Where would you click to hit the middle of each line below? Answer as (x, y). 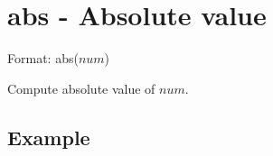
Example (49, 137)
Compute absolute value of (81, 88)
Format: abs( (43, 58)
